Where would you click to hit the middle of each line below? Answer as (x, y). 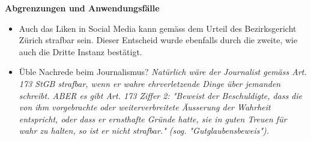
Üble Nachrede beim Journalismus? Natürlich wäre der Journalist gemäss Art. (163, 72)
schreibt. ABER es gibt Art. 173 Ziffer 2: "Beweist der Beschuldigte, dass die (161, 95)
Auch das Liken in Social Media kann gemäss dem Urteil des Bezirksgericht (158, 28)
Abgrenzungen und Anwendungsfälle (82, 8)
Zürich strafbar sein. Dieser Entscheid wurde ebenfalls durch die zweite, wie (158, 40)
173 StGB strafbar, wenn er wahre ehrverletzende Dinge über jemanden (150, 83)
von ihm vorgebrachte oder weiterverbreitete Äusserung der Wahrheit (145, 107)
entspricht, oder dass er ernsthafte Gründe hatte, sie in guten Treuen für (153, 118)
